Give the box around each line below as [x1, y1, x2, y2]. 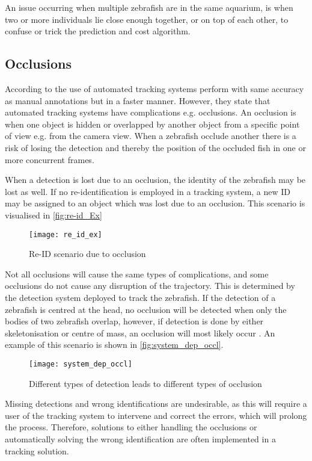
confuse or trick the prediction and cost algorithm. [5, 25, 191, 37]
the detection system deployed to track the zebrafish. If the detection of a [5, 291, 276, 303]
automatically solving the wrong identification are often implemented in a [5, 432, 276, 445]
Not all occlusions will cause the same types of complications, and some [5, 267, 269, 280]
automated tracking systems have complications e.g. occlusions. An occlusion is [5, 106, 296, 119]
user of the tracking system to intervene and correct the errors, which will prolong [5, 409, 307, 421]
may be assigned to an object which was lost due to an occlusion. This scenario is [5, 197, 305, 209]
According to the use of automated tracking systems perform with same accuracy [5, 82, 304, 94]
